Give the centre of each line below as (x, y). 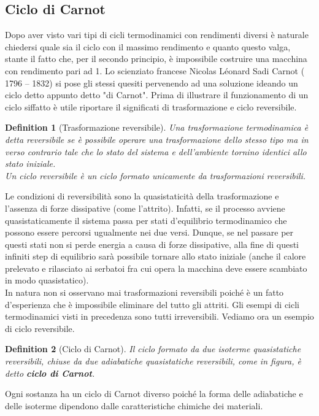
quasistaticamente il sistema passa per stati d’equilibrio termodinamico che (146, 220)
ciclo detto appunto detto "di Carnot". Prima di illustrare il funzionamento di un (157, 95)
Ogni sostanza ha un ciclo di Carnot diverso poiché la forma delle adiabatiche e (154, 394)
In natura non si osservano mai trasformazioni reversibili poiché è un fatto (144, 292)
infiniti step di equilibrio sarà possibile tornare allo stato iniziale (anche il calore (156, 256)
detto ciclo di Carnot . (50, 373)
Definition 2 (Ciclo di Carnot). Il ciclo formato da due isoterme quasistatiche (153, 349)
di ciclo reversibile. (40, 328)
